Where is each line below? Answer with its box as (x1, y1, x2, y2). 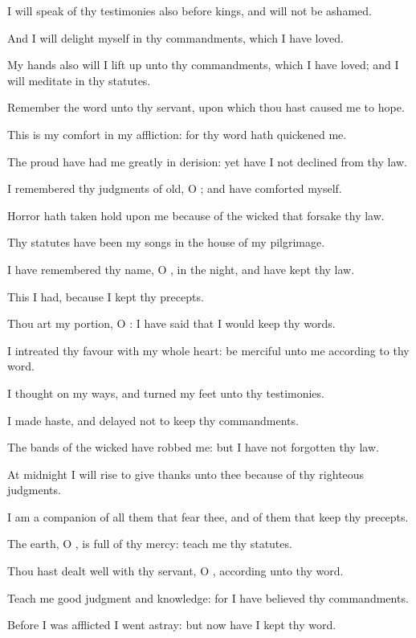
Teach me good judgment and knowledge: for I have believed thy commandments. (7, 589, 409, 606)
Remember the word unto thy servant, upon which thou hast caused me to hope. (7, 99, 405, 116)
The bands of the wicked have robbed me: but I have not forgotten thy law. (7, 439, 379, 456)
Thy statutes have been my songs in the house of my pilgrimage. (7, 234, 325, 251)
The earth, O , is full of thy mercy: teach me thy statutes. (7, 535, 292, 552)
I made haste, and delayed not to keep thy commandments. (7, 411, 299, 428)
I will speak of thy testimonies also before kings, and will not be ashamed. (7, 2, 372, 18)
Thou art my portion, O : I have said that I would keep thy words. (7, 315, 336, 332)
